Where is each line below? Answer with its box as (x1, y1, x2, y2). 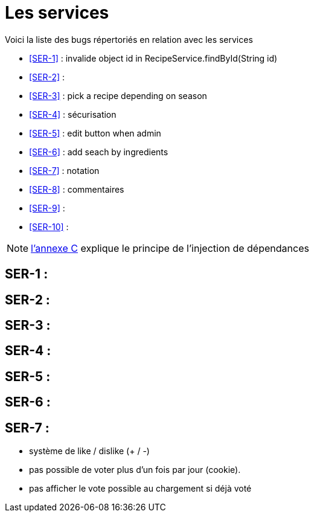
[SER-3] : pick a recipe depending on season (29, 90, 207, 101)
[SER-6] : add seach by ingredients (29, 146, 168, 157)
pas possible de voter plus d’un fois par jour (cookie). (29, 464, 241, 475)
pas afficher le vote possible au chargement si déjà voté (29, 483, 252, 494)
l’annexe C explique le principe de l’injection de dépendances (31, 242, 309, 254)
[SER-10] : (29, 221, 69, 232)
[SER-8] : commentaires (29, 184, 124, 194)
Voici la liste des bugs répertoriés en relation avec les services (5, 34, 253, 45)
